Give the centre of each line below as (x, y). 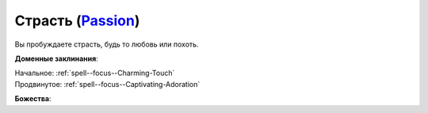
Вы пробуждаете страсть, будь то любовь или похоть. (107, 44)
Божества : (33, 99)
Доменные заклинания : (56, 58)
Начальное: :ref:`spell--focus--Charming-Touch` (95, 73)
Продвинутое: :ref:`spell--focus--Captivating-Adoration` (107, 84)
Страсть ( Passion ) (77, 21)
